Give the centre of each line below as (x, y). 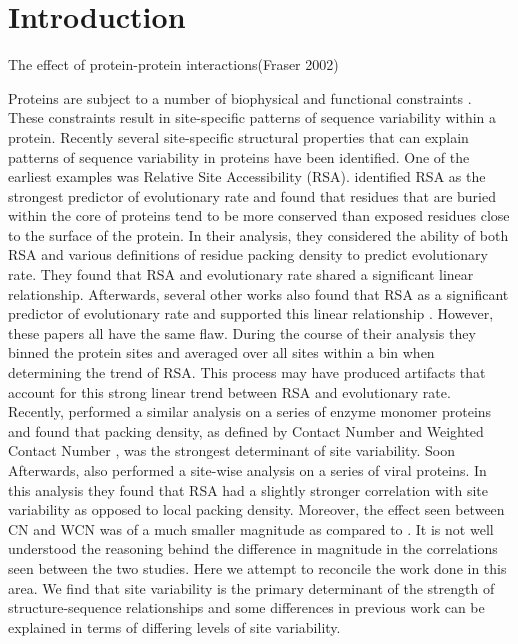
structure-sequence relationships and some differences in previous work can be (246, 607)
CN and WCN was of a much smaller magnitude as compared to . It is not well (251, 528)
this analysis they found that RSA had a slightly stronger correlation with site (248, 489)
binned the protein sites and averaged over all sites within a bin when (221, 352)
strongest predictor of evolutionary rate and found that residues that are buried (252, 195)
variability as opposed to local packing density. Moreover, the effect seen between (256, 509)
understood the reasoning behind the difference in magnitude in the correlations (253, 548)
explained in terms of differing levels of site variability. (174, 626)
